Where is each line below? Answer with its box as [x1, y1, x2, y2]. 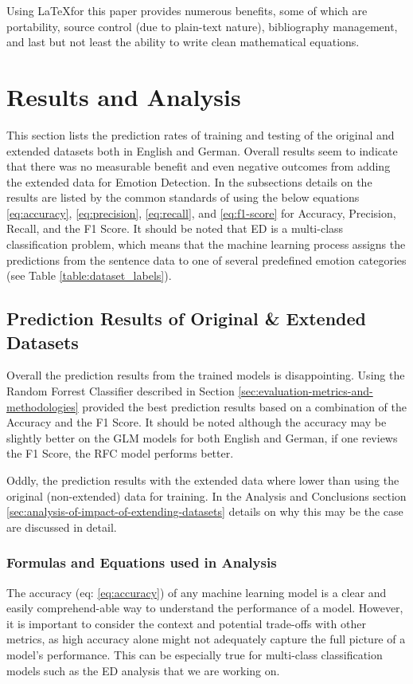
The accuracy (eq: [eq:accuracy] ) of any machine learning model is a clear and [6, 584, 387, 600]
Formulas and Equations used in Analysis [6, 552, 277, 572]
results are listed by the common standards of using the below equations [6, 189, 360, 206]
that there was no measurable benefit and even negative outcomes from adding [6, 158, 391, 175]
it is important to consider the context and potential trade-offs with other [6, 615, 366, 631]
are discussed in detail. [6, 518, 117, 535]
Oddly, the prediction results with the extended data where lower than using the [6, 472, 399, 488]
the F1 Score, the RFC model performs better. [6, 445, 234, 462]
